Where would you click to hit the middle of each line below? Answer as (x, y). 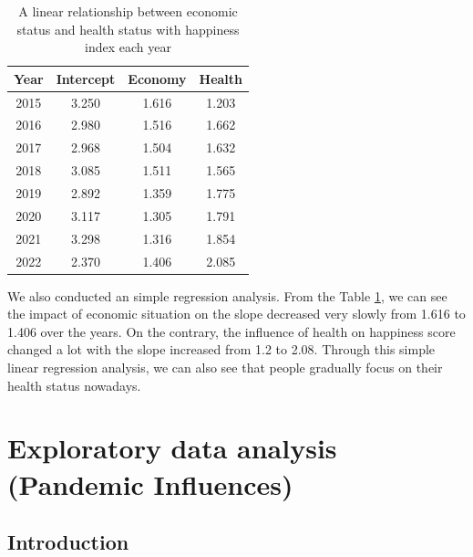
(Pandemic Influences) (150, 483)
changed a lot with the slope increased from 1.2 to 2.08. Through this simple (221, 349)
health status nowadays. (74, 385)
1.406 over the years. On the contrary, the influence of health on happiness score (231, 331)
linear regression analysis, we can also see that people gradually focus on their (225, 367)
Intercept (86, 78)
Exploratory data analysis (172, 448)
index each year (128, 47)
